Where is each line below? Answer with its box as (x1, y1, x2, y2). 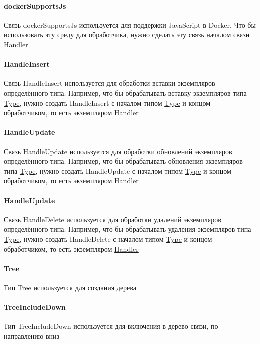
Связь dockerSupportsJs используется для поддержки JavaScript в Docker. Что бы (4, 19, 256, 30)
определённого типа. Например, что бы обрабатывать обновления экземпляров (4, 156, 243, 166)
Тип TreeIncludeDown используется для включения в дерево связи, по (4, 321, 218, 331)
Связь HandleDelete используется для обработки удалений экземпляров (4, 214, 221, 224)
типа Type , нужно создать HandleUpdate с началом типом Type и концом (4, 165, 231, 176)
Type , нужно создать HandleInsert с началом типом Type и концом (4, 97, 211, 108)
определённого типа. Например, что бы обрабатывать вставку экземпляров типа (4, 87, 247, 98)
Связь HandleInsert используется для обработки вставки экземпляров (4, 78, 215, 88)
